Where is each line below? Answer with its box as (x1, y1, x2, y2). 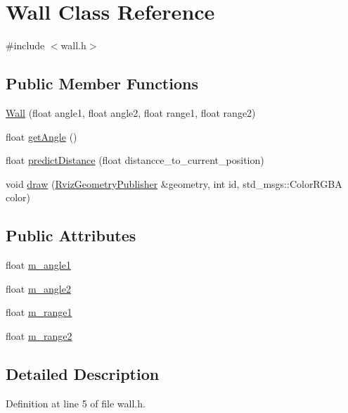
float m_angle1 (6, 258, 71, 272)
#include (6, 38, 45, 53)
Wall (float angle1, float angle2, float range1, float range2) (6, 105, 256, 120)
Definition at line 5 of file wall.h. (6, 395, 146, 410)
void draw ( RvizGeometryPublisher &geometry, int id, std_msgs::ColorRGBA (6, 176, 342, 191)
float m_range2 (6, 328, 72, 343)
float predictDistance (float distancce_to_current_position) (6, 153, 264, 167)
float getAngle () (6, 129, 77, 144)
